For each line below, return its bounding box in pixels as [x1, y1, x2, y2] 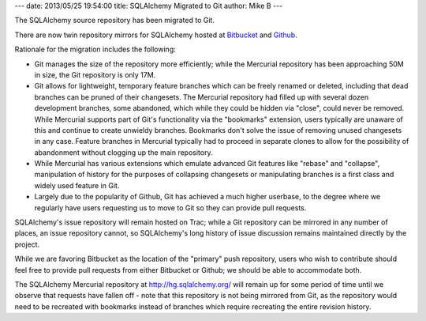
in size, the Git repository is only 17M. [34, 70, 156, 79]
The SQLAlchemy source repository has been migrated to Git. [14, 16, 215, 25]
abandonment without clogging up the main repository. [34, 147, 213, 157]
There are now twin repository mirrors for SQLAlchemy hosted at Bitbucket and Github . [14, 30, 297, 40]
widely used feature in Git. [34, 180, 120, 190]
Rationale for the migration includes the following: [14, 44, 177, 55]
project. [14, 240, 40, 249]
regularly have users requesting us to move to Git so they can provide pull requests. [34, 202, 307, 213]
